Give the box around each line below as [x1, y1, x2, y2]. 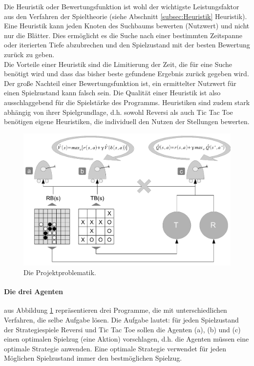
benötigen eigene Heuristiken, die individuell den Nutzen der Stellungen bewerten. [4, 116, 250, 127]
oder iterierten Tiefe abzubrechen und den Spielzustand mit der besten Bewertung [4, 40, 250, 50]
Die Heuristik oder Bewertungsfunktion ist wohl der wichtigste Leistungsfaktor [4, 1, 239, 11]
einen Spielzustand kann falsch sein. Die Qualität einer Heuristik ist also [4, 87, 221, 98]
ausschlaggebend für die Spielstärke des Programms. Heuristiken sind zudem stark [4, 97, 250, 107]
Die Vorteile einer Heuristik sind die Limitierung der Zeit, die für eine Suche [4, 59, 233, 69]
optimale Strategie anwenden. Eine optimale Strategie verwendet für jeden [4, 343, 226, 353]
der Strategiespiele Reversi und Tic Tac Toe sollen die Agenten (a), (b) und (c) [4, 324, 241, 334]
